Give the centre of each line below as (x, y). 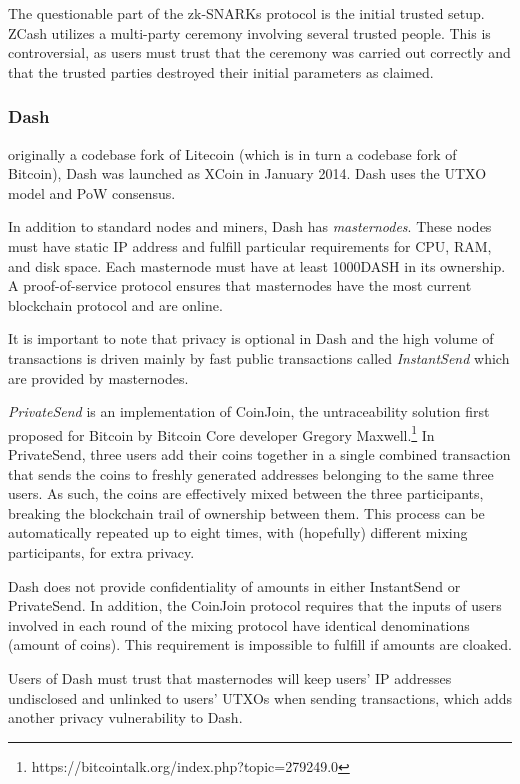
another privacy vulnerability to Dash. (125, 717)
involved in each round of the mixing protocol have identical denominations (239, 624)
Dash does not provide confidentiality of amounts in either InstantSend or (234, 585)
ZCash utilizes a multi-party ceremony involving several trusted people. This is (249, 32)
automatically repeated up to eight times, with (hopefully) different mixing (238, 532)
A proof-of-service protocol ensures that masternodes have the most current (240, 285)
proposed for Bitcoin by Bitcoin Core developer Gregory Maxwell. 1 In (221, 433)
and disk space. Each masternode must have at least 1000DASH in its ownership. (257, 265)
